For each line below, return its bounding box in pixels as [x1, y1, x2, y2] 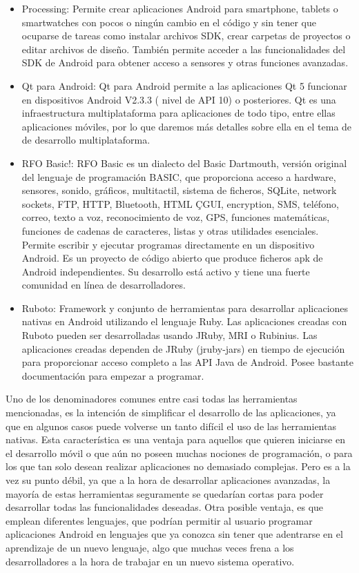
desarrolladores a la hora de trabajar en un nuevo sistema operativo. [6, 554, 295, 568]
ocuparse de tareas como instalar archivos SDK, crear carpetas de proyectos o [21, 28, 351, 43]
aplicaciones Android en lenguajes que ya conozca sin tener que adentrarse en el [6, 527, 343, 541]
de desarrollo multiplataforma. [21, 133, 151, 147]
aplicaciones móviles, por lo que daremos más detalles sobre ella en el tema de [21, 119, 352, 133]
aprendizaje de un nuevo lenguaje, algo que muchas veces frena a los [6, 540, 294, 554]
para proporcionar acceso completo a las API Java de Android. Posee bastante [21, 355, 353, 369]
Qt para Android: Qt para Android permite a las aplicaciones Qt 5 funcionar [21, 78, 347, 93]
